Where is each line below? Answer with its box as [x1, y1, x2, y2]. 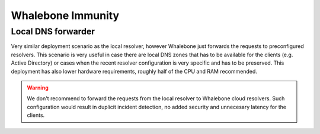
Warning [27, 84, 49, 91]
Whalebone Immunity [11, 9, 120, 22]
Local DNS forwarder [11, 26, 95, 37]
